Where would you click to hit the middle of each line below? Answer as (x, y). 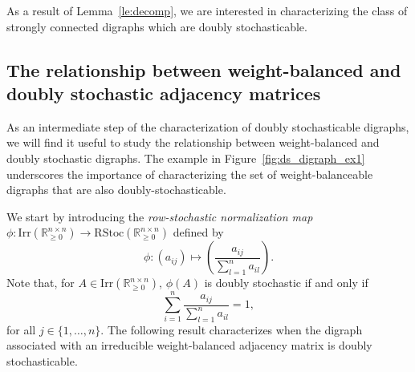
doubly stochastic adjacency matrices (164, 93)
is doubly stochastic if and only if (286, 283)
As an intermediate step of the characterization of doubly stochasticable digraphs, (208, 126)
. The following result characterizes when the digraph (232, 329)
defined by (198, 232)
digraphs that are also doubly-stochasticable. (116, 190)
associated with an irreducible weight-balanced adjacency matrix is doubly (189, 345)
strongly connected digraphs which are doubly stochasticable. (157, 26)
